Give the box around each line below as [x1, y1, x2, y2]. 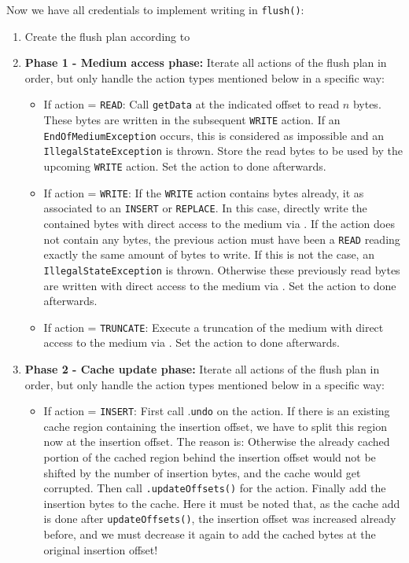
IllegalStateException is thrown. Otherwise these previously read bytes [43, 261, 400, 278]
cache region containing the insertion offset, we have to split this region [43, 418, 387, 434]
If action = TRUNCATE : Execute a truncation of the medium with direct [43, 318, 384, 335]
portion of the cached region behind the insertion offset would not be [43, 449, 376, 465]
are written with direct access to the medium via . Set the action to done [43, 277, 396, 293]
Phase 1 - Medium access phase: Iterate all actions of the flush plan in [24, 54, 387, 71]
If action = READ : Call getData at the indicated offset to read [43, 96, 340, 112]
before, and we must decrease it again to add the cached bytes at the [43, 526, 376, 543]
